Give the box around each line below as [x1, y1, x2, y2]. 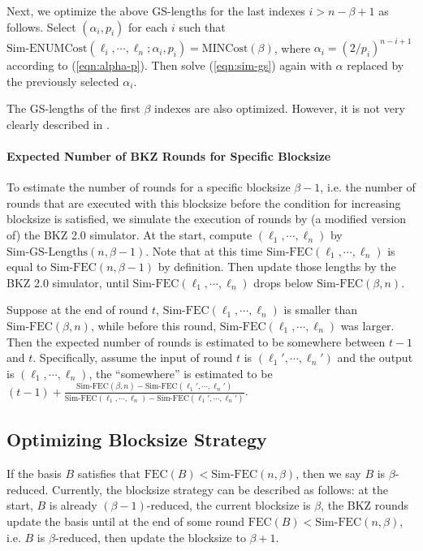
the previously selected [6, 72, 119, 89]
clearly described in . [6, 115, 110, 132]
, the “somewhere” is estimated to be [88, 364, 273, 381]
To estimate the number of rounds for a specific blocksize [6, 179, 291, 196]
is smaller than [283, 301, 357, 318]
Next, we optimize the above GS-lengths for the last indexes [6, 2, 305, 19]
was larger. [340, 317, 395, 334]
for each [128, 18, 168, 35]
